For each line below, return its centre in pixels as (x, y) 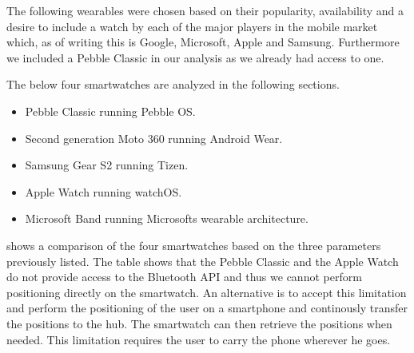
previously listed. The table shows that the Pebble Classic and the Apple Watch (203, 261)
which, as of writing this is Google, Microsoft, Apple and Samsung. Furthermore (203, 42)
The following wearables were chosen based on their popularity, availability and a (205, 10)
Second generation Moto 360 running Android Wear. (154, 138)
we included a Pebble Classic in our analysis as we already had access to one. (195, 57)
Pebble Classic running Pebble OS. (110, 111)
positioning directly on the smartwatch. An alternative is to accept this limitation (207, 292)
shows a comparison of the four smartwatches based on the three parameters (194, 245)
